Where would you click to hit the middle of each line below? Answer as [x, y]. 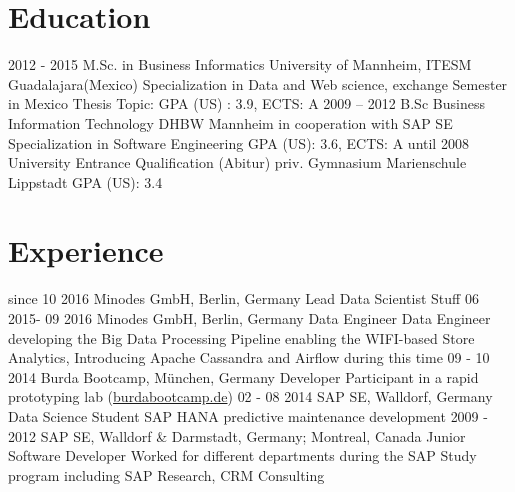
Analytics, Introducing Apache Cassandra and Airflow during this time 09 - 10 [249, 357]
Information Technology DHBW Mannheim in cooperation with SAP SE [230, 122]
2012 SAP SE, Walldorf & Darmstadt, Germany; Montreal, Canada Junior [237, 435]
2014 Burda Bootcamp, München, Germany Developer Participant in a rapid [243, 376]
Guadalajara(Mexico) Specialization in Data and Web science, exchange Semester [258, 83]
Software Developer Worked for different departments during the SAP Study [242, 455]
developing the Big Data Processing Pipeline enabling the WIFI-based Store [241, 337]
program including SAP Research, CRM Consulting [166, 474]
